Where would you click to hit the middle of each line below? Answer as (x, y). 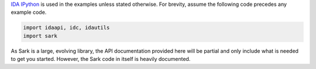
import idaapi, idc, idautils (66, 28)
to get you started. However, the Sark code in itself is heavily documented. (101, 59)
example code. (29, 12)
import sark (40, 36)
